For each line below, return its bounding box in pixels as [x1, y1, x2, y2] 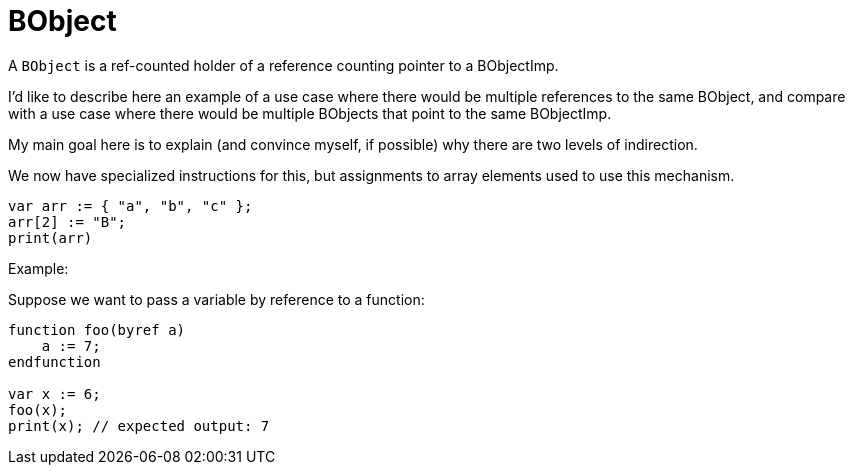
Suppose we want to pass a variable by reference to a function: [8, 290, 425, 308]
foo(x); [8, 401, 68, 418]
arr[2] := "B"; [8, 213, 127, 230]
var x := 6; [8, 385, 101, 402]
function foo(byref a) [8, 321, 186, 338]
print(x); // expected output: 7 [8, 417, 270, 434]
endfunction [8, 353, 101, 370]
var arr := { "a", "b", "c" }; [8, 197, 253, 214]
